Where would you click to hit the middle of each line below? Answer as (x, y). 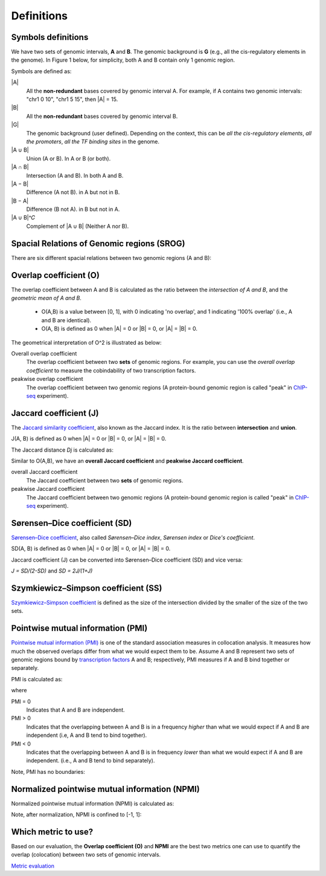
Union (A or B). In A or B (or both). (69, 158)
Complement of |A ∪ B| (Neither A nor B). (78, 226)
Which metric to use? (52, 832)
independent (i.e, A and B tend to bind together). (87, 735)
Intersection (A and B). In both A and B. (75, 175)
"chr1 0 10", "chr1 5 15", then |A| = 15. (72, 99)
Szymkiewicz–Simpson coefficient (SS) (87, 588)
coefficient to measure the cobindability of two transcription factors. (111, 370)
